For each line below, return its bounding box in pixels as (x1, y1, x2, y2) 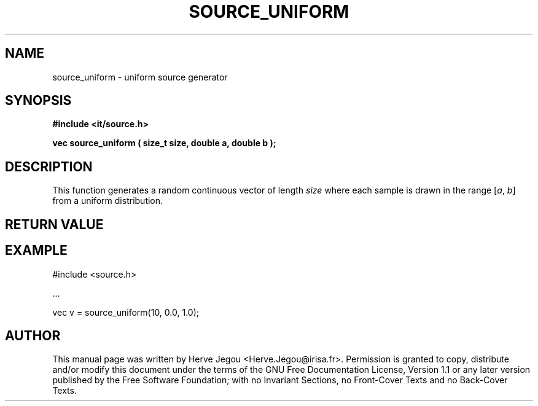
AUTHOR (5, 327, 61, 343)
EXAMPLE (5, 243, 68, 259)
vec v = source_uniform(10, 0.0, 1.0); (52, 306, 199, 318)
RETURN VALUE (5, 216, 104, 232)
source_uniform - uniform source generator (52, 71, 228, 82)
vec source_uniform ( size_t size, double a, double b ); (52, 138, 276, 149)
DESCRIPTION (5, 158, 93, 174)
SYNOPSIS (5, 93, 72, 109)
